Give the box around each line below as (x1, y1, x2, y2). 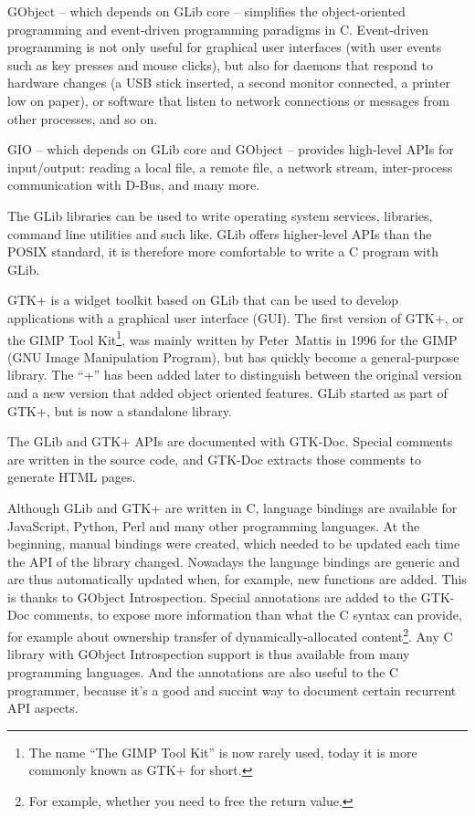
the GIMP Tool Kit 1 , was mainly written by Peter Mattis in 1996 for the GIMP (7, 327, 458, 349)
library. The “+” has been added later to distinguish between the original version (7, 365, 462, 384)
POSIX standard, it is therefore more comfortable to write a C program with (7, 242, 438, 261)
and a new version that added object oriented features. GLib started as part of (7, 382, 448, 402)
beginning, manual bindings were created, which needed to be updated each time (7, 534, 460, 553)
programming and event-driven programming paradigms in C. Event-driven (7, 19, 429, 38)
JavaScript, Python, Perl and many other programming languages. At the (7, 516, 420, 535)
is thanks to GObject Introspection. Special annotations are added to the (7, 587, 417, 606)
